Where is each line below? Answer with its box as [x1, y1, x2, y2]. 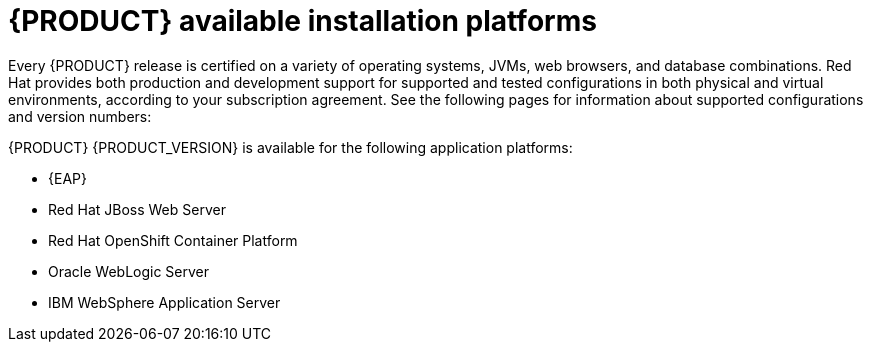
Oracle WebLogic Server [48, 262, 210, 280]
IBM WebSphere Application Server [48, 293, 281, 311]
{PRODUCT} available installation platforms [8, 4, 597, 38]
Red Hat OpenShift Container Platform [48, 231, 298, 249]
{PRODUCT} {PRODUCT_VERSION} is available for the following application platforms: [8, 138, 573, 156]
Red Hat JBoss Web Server [48, 200, 226, 218]
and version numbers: [8, 107, 152, 125]
